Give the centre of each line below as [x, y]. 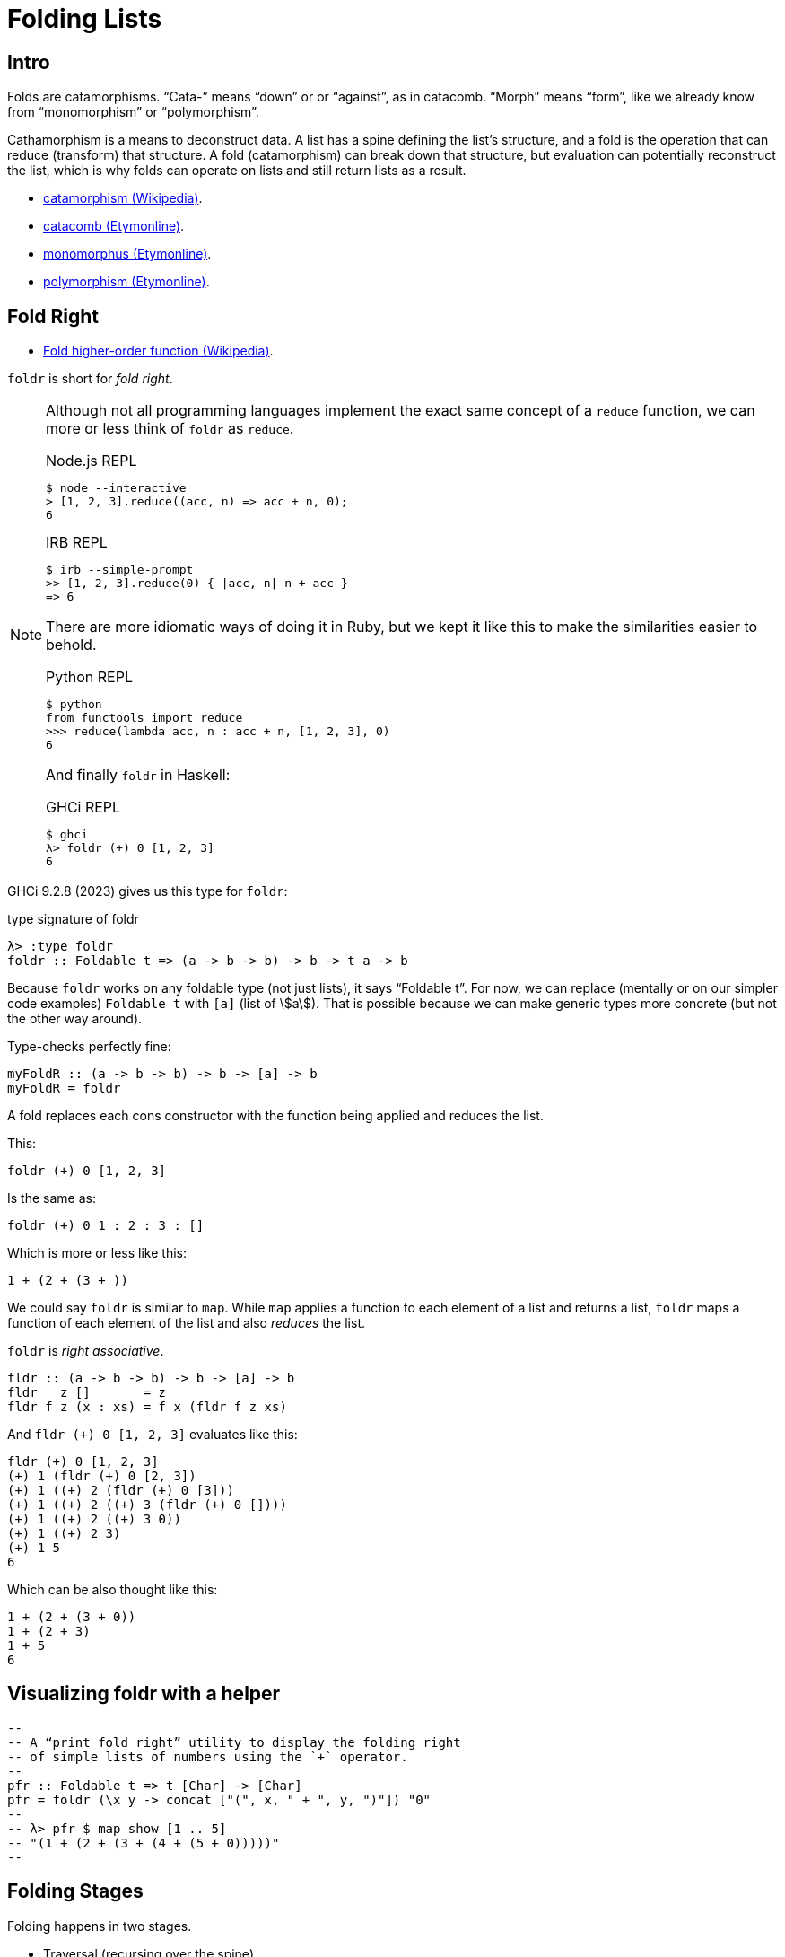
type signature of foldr [73, 919]
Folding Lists [85, 19]
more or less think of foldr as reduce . [170, 429]
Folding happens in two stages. [100, 1926]
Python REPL [89, 677]
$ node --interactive [116, 488]
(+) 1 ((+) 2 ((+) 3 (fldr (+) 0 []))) [147, 1505]
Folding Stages [75, 1891]
